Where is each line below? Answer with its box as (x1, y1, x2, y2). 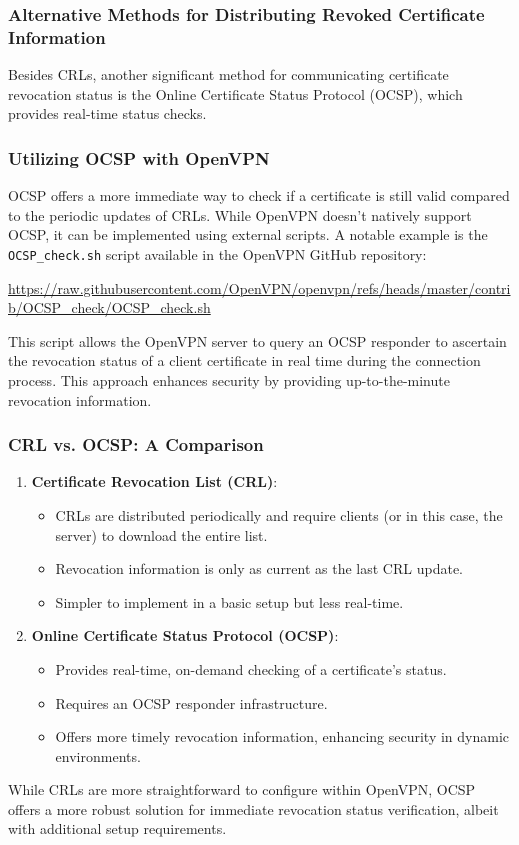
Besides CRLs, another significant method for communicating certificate (8, 64, 449, 85)
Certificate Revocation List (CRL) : (31, 471, 278, 492)
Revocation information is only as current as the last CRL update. (55, 558, 463, 579)
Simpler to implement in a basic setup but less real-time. (55, 591, 404, 612)
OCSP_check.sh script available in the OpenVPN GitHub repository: (8, 243, 427, 264)
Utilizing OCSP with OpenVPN (8, 145, 270, 170)
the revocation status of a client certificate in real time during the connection (8, 350, 481, 371)
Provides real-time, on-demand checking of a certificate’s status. (55, 658, 447, 679)
